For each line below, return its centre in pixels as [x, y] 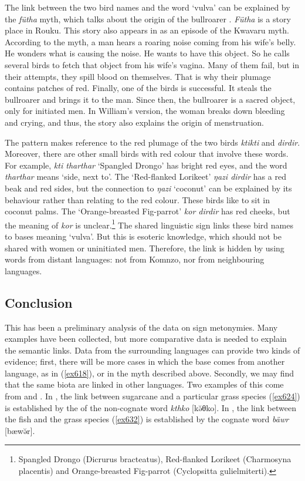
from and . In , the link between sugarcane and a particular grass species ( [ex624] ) [152, 396]
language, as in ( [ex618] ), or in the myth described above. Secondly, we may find [149, 373]
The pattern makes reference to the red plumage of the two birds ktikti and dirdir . [152, 142]
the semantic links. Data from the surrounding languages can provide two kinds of [152, 350]
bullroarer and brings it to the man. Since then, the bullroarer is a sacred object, [150, 99]
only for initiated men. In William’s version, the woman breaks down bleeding [145, 111]
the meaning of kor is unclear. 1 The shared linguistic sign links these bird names [149, 224]
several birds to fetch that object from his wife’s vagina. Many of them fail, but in [152, 64]
